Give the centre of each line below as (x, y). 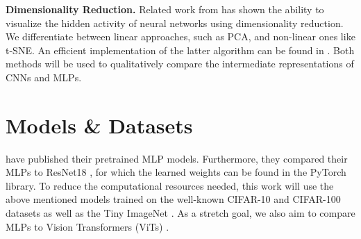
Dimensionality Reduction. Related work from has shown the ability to (165, 9)
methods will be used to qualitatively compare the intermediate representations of (180, 64)
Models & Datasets (99, 125)
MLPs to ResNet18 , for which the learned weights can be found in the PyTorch (176, 172)
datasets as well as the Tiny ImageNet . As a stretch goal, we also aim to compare (180, 213)
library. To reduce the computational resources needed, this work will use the (170, 185)
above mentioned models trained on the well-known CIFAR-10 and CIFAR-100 (173, 199)
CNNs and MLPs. (44, 77)
